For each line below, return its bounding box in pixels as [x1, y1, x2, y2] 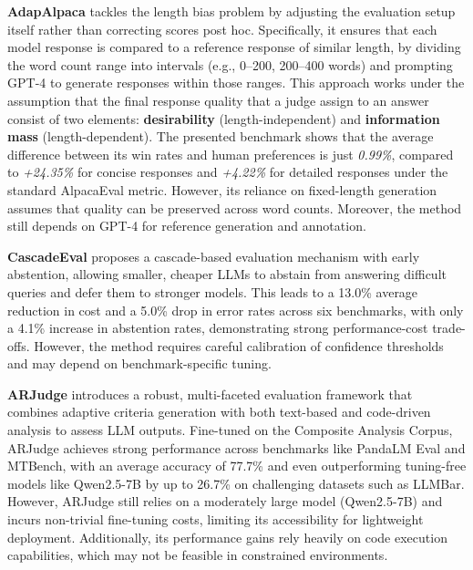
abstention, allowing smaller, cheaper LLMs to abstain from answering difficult [7, 264, 447, 284]
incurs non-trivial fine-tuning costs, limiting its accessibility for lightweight [7, 510, 424, 529]
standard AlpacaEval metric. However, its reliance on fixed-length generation [7, 180, 437, 199]
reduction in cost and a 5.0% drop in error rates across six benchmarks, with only [7, 300, 464, 319]
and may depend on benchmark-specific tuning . [7, 354, 272, 373]
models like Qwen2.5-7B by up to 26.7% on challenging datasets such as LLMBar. [7, 473, 465, 492]
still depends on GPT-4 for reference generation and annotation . [7, 216, 366, 235]
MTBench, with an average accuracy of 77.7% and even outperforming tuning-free [7, 456, 467, 475]
